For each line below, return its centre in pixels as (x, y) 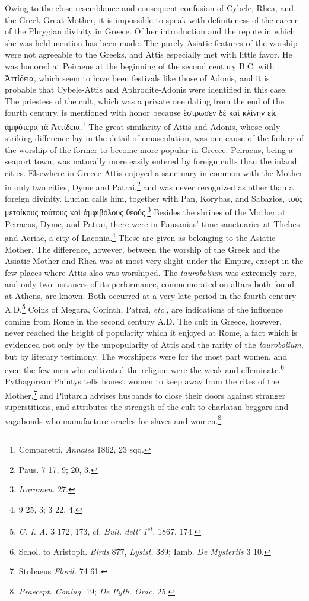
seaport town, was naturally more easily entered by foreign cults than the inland (151, 161)
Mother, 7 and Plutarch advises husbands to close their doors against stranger (145, 394)
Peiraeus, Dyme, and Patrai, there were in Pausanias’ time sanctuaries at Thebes (152, 223)
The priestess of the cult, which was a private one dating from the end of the (144, 101)
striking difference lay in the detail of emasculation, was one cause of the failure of (154, 138)
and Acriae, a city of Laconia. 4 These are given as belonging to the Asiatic (140, 236)
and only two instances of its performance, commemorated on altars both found (150, 284)
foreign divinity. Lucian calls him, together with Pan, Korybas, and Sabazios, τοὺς (154, 198)
